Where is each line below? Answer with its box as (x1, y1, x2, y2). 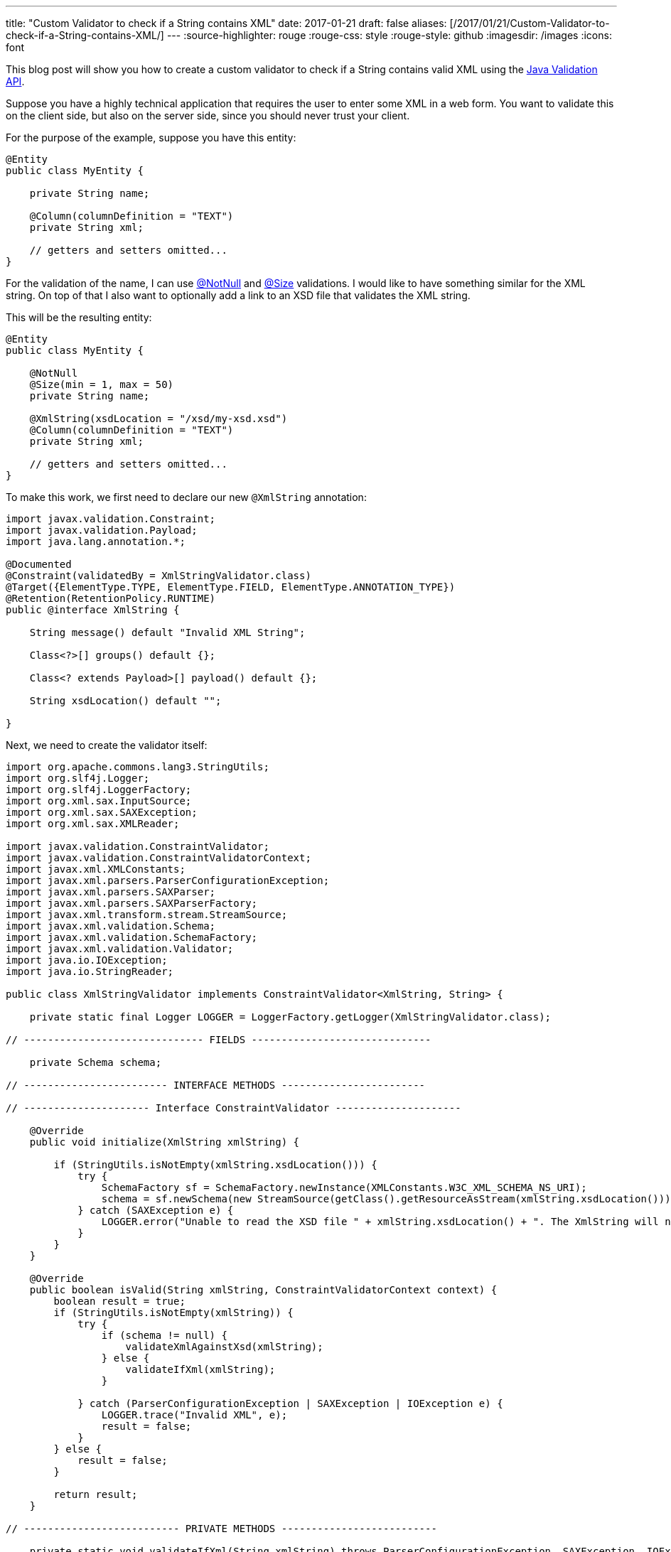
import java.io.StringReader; (6, 966, 174, 977)
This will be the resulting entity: (6, 311, 152, 323)
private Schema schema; (29, 1057, 162, 1068)
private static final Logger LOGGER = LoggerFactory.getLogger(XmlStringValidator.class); (29, 1011, 552, 1023)
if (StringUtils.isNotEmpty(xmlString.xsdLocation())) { (53, 1159, 377, 1170)
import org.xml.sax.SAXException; (6, 807, 198, 818)
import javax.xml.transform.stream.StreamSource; (6, 909, 288, 920)
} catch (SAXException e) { (77, 1205, 234, 1216)
